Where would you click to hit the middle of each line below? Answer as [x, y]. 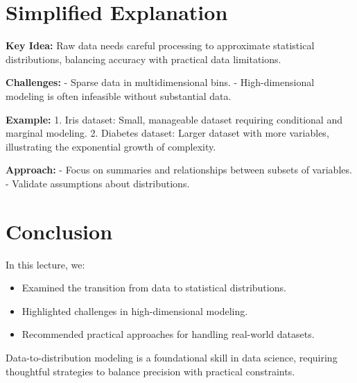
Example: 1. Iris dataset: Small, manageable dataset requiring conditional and [174, 119]
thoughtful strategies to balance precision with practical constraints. [150, 371]
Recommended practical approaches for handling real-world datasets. [168, 334]
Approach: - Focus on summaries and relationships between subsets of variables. [179, 170]
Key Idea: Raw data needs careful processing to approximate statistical [160, 45]
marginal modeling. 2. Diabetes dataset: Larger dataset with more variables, [167, 133]
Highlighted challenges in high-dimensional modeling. [135, 310]
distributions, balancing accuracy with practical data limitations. [143, 59]
